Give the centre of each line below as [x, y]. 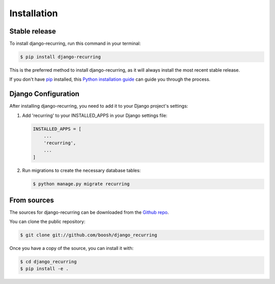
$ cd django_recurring [48, 262]
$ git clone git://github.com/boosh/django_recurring [89, 235]
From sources [32, 200]
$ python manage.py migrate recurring [81, 184]
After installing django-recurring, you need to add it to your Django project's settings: [99, 106]
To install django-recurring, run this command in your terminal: [75, 44]
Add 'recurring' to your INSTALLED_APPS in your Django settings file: [95, 115]
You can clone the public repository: [47, 222]
